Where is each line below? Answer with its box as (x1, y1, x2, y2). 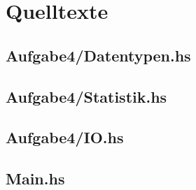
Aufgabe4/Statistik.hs (6, 85, 167, 107)
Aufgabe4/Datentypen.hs (6, 44, 191, 66)
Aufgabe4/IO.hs (6, 126, 124, 148)
